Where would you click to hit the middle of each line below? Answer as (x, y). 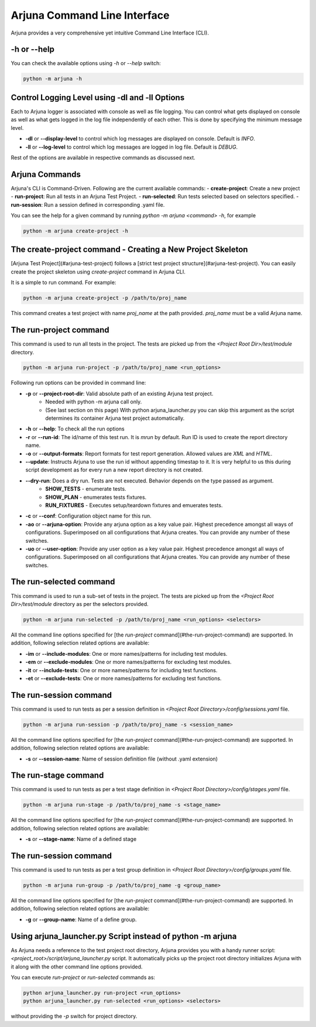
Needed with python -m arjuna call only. (94, 402)
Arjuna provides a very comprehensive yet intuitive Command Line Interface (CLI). (110, 33)
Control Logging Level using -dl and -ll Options (98, 97)
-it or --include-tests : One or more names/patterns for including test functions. (121, 670)
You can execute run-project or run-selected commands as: (83, 977)
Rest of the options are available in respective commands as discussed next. (103, 158)
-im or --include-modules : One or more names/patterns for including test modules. (126, 653)
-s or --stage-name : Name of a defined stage (81, 839)
